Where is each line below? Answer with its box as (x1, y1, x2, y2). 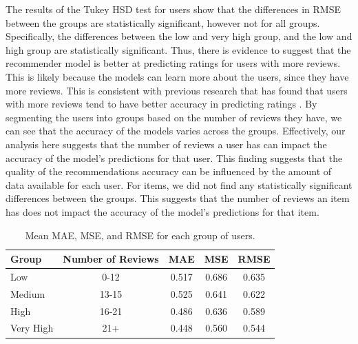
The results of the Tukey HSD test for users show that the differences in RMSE (6, 2, 341, 16)
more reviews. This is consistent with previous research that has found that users (6, 83, 348, 97)
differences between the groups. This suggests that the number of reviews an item (6, 191, 350, 205)
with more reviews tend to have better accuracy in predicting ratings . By (6, 97, 317, 111)
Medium (10, 286, 45, 301)
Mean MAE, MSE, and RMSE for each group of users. (25, 227, 255, 242)
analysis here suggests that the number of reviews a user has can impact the (6, 136, 327, 151)
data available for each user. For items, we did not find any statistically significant (6, 177, 352, 192)
